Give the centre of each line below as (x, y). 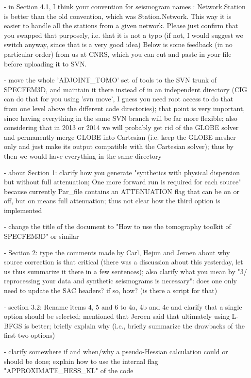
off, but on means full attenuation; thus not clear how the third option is (112, 201)
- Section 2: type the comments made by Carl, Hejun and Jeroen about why (117, 252)
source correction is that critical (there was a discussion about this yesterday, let (124, 262)
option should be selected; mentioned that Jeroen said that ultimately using (117, 316)
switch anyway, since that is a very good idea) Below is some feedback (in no (118, 44)
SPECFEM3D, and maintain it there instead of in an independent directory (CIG (126, 89)
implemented (23, 210)
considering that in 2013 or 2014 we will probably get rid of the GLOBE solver (121, 127)
